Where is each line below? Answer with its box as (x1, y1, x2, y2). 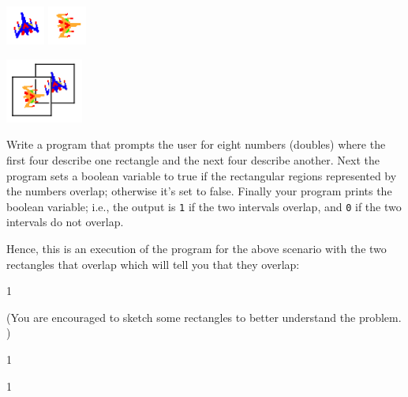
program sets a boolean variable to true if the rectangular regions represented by (6, 167, 397, 183)
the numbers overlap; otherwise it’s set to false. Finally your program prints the (6, 183, 392, 199)
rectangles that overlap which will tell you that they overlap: (6, 255, 300, 272)
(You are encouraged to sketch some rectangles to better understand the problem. (6, 308, 402, 325)
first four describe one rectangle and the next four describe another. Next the (6, 151, 380, 168)
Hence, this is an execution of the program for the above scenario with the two (6, 240, 387, 256)
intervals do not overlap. (6, 214, 124, 230)
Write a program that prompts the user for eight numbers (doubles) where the (6, 136, 386, 153)
